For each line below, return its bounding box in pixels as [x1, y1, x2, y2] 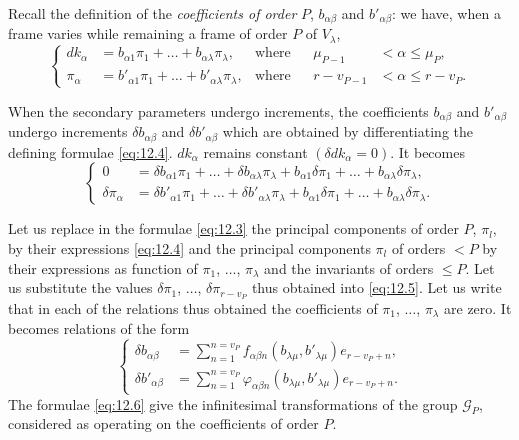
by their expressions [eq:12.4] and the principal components [8, 237, 371, 258]
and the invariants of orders [264, 257, 434, 278]
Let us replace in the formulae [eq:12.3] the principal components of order [8, 218, 459, 239]
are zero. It [444, 298, 512, 318]
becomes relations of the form [8, 317, 190, 338]
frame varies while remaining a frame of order [8, 23, 288, 44]
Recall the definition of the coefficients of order [8, 3, 297, 23]
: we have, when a [392, 3, 501, 23]
